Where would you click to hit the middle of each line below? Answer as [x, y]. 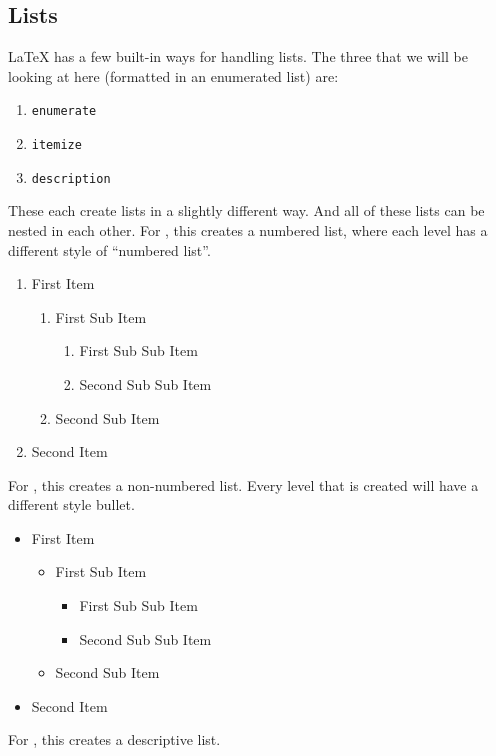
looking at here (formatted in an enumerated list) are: [173, 75]
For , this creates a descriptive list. [114, 739]
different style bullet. [71, 504]
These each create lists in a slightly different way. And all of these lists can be [246, 210]
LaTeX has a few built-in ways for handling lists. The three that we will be [238, 56]
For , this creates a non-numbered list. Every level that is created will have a [243, 484]
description [71, 178]
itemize [56, 145]
